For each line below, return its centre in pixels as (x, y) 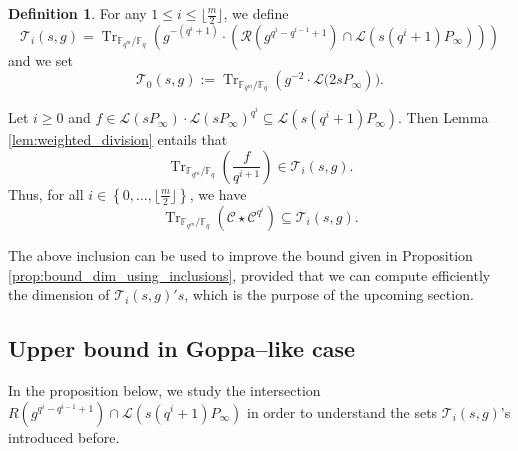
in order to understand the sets (342, 411)
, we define (256, 13)
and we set (41, 59)
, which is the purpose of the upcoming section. (329, 294)
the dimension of (59, 294)
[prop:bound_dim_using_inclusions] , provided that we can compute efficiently (249, 274)
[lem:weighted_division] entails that (118, 139)
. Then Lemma (443, 117)
